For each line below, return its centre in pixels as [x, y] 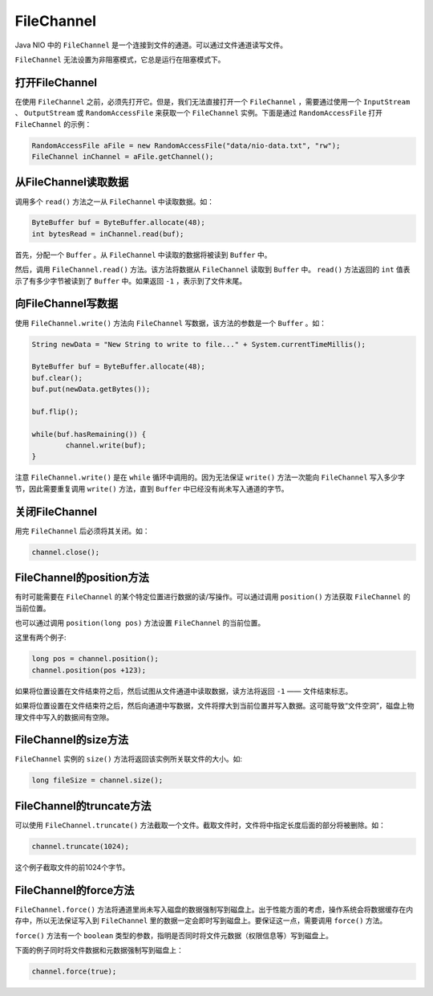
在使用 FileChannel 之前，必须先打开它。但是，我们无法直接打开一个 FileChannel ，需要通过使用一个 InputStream [212, 101]
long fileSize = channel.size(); [97, 780]
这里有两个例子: [41, 638]
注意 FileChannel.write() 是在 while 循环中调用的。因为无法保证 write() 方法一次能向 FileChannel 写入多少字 [210, 477]
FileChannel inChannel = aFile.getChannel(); [123, 157]
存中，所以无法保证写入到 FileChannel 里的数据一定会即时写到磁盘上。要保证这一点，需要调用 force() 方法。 [201, 920]
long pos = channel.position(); [95, 659]
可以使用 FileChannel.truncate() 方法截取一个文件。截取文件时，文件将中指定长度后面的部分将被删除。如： [200, 825]
